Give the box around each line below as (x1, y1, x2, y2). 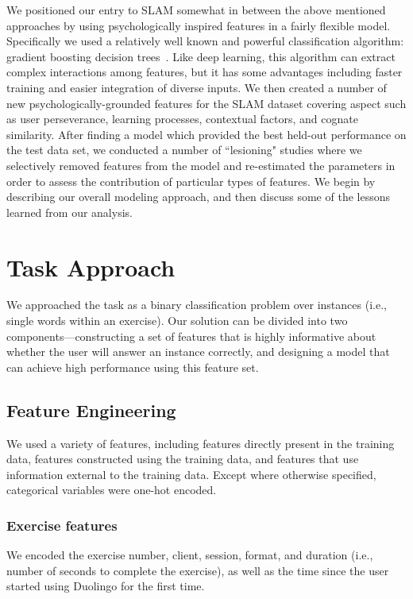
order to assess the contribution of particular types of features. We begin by (6, 172, 376, 189)
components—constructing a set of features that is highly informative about (6, 327, 376, 344)
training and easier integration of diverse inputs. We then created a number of (6, 79, 387, 95)
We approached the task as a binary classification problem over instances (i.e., (6, 296, 387, 313)
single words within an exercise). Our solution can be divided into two (6, 312, 348, 329)
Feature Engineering (6, 397, 176, 422)
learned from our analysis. (6, 203, 133, 220)
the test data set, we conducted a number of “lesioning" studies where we (6, 141, 362, 158)
